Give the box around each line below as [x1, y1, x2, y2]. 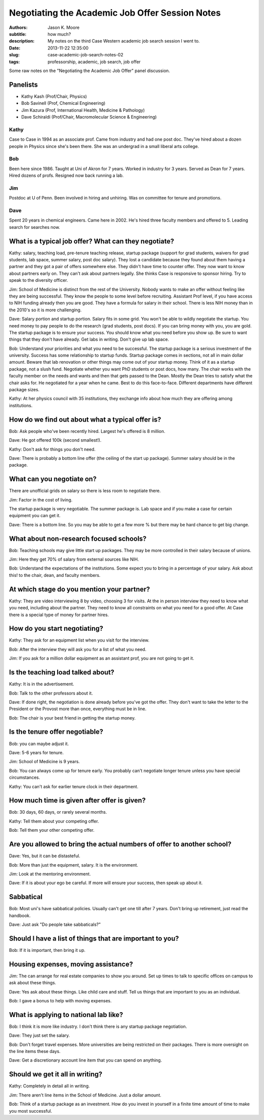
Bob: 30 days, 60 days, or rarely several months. [9, 809, 107, 815]
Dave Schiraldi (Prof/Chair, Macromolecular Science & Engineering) [21, 114, 157, 120]
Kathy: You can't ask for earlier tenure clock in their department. [9, 783, 139, 789]
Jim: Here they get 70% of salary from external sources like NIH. [9, 556, 139, 562]
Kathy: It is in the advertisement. [9, 681, 74, 687]
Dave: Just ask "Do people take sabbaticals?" [9, 921, 101, 927]
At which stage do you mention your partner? [9, 585, 150, 593]
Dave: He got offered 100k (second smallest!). [9, 437, 102, 443]
